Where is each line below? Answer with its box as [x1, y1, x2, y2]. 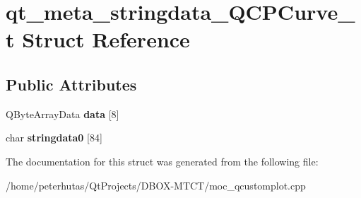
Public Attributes [6, 73, 137, 95]
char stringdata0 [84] [6, 130, 102, 145]
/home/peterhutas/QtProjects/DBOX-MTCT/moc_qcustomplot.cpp [6, 177, 306, 192]
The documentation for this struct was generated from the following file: [6, 153, 319, 168]
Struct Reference [22, 25, 190, 54]
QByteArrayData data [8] [6, 106, 119, 121]
